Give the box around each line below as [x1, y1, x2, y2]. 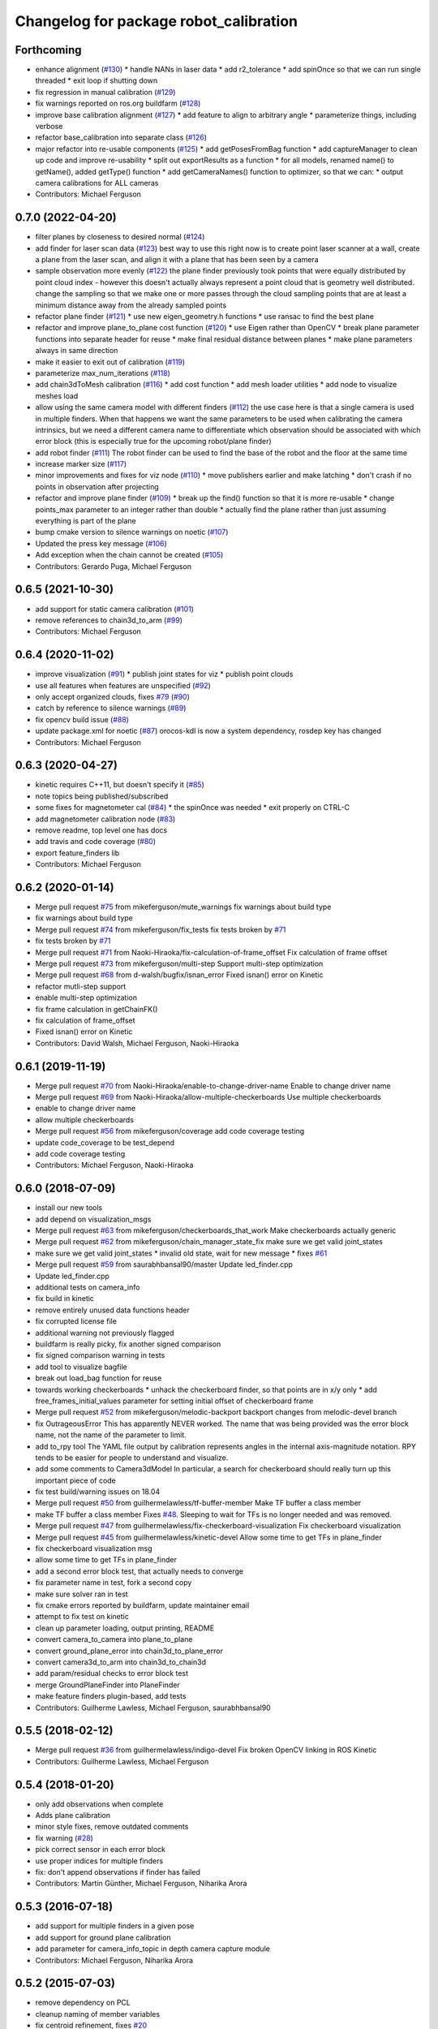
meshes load [35, 390, 79, 401]
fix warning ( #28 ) [35, 1833, 93, 1842]
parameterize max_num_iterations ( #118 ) [35, 368, 170, 377]
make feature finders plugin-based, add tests [35, 1691, 187, 1701]
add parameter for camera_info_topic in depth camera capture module [35, 1944, 271, 1954]
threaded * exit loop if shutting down [35, 75, 158, 85]
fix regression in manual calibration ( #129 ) [35, 87, 176, 97]
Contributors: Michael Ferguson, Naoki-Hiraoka [35, 1161, 194, 1170]
